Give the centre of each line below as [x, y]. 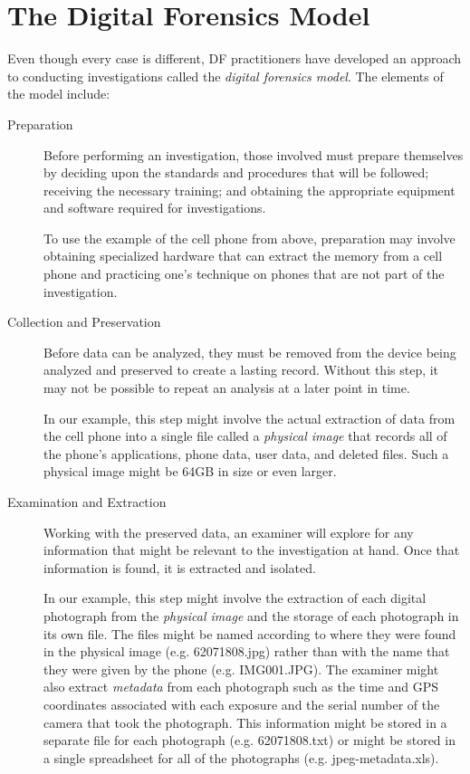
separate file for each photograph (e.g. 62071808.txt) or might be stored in [249, 740]
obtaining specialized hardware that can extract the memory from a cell [243, 256]
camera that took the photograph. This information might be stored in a [245, 722]
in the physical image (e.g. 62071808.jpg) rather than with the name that [247, 651]
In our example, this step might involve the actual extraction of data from [249, 418]
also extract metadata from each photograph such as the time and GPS [241, 687]
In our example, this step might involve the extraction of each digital [235, 598]
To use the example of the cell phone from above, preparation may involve [249, 238]
